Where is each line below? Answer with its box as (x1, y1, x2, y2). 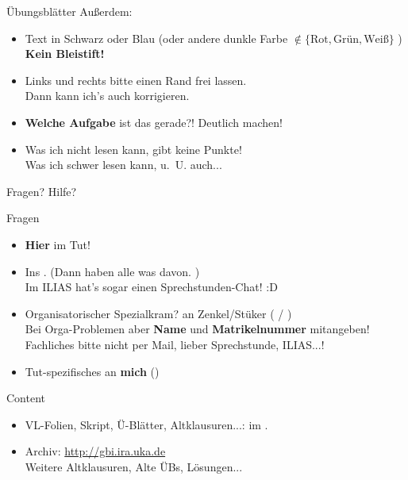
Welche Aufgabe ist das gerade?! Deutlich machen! (25, 113, 283, 130)
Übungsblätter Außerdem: (6, 3, 133, 19)
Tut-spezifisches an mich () (25, 363, 160, 379)
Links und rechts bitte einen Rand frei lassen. (25, 71, 247, 88)
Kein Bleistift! (25, 45, 105, 62)
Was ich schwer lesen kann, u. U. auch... (25, 156, 222, 173)
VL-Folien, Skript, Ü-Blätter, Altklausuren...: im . (25, 416, 268, 432)
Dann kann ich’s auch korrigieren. (25, 87, 190, 104)
